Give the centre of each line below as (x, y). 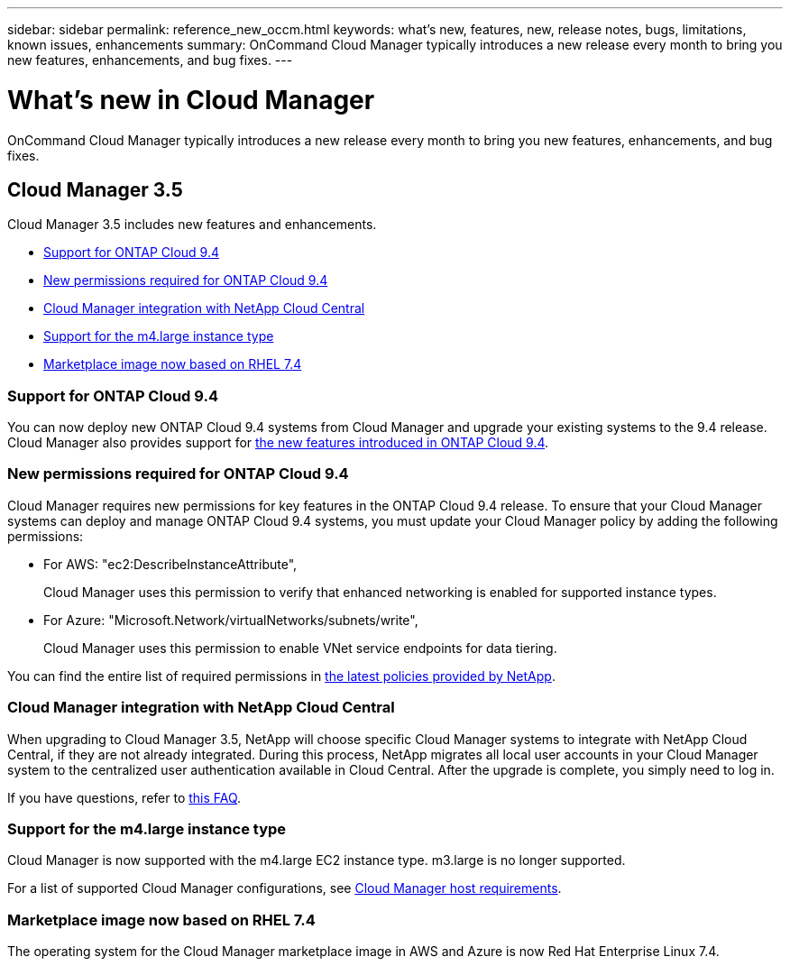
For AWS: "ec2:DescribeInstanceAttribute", (170, 564)
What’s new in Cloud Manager (191, 100)
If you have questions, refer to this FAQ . (124, 797)
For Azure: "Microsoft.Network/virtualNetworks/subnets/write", (231, 620)
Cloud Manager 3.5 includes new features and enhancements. (192, 225)
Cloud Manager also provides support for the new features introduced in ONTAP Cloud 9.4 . (278, 443)
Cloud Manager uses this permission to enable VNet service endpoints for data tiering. (300, 648)
